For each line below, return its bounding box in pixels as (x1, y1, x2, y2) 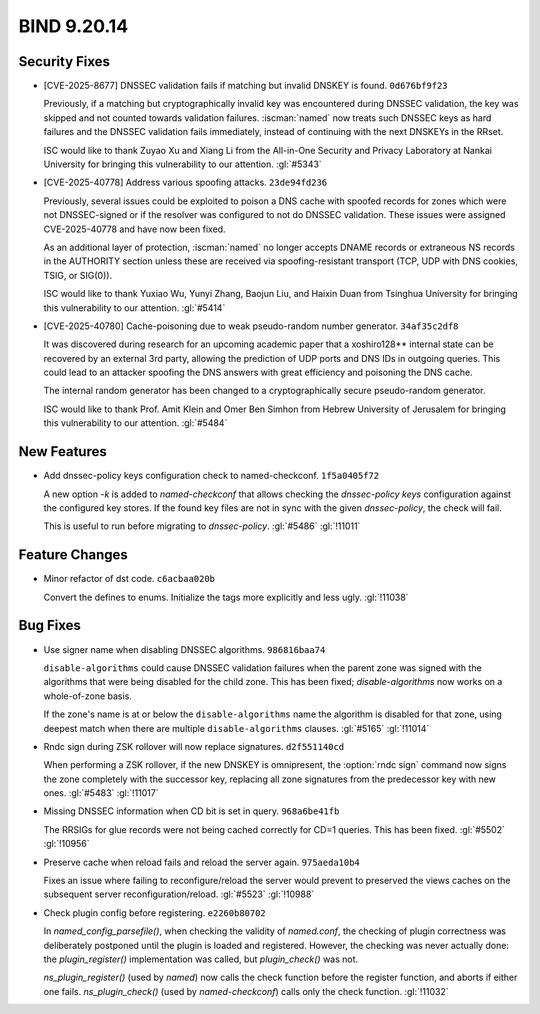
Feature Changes (18, 546, 129, 564)
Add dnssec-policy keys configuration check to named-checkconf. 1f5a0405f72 (43, 470, 380, 482)
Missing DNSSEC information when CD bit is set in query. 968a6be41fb (43, 805, 340, 817)
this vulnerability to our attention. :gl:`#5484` (43, 417, 228, 429)
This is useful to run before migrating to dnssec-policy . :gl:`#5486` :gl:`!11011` (43, 520, 361, 532)
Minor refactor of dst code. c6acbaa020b (43, 573, 215, 585)
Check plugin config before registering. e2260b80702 (43, 906, 267, 919)
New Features (18, 443, 107, 460)
